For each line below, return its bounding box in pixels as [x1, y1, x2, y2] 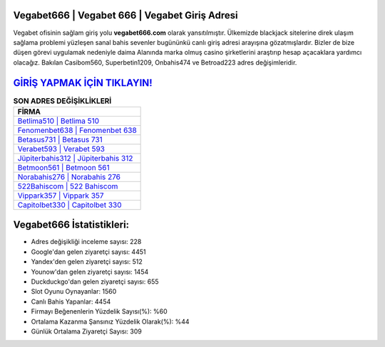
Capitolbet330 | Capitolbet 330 [17, 200, 122, 210]
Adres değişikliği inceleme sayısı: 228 [31, 237, 142, 246]
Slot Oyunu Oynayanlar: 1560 [31, 287, 117, 296]
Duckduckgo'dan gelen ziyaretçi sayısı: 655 [31, 277, 159, 286]
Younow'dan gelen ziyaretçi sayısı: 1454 [31, 267, 149, 276]
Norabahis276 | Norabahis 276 [17, 171, 121, 181]
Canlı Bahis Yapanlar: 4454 [31, 297, 111, 306]
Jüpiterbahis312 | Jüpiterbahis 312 [17, 153, 133, 163]
